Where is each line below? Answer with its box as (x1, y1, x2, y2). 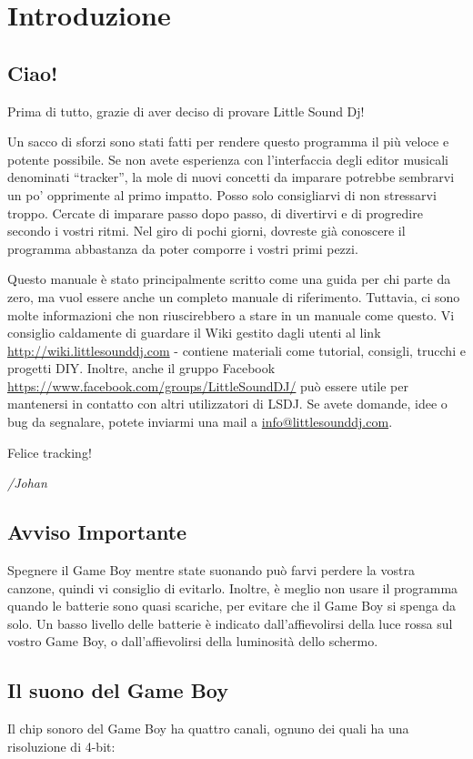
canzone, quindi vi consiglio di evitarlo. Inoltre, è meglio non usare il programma (7, 578, 458, 597)
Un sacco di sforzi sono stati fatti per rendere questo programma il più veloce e (7, 132, 449, 151)
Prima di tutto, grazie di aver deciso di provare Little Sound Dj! (7, 101, 365, 120)
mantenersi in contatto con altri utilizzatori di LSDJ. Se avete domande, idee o (7, 394, 448, 413)
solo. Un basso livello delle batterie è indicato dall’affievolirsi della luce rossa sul (7, 613, 453, 632)
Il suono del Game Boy (7, 676, 228, 704)
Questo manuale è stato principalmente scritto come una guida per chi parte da (7, 269, 451, 288)
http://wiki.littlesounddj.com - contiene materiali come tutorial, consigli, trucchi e (7, 340, 466, 359)
